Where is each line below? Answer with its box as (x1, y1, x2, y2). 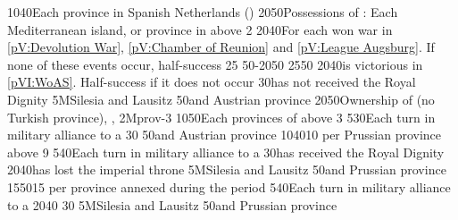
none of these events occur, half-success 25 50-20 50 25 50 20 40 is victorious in (7, 55, 423, 73)
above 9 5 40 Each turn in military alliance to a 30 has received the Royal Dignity (7, 142, 445, 161)
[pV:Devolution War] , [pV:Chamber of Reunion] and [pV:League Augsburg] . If (7, 38, 435, 56)
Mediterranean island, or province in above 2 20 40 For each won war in (7, 20, 393, 38)
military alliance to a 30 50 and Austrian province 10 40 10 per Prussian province (7, 125, 442, 144)
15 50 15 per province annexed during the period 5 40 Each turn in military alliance (7, 177, 451, 196)
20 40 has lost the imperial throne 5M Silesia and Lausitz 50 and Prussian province (7, 160, 446, 179)
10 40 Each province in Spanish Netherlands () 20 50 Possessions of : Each (7, 3, 398, 21)
